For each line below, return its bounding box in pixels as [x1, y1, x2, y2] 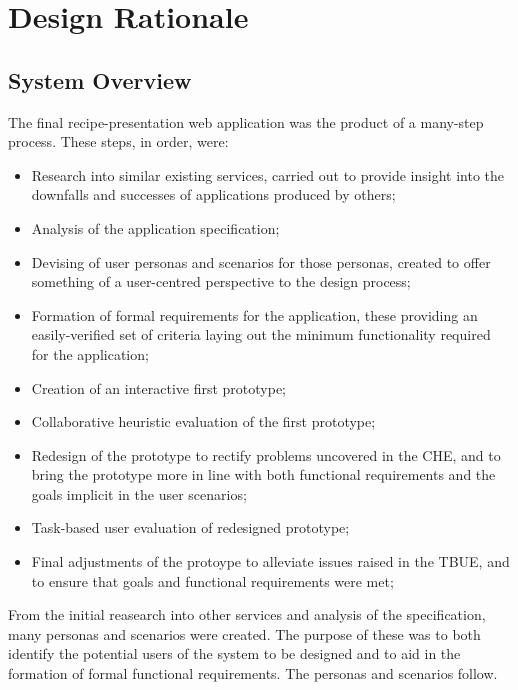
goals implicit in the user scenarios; [31, 483, 247, 504]
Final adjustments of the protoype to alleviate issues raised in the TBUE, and [31, 551, 510, 572]
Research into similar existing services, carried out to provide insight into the [31, 164, 505, 185]
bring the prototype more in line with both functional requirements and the [31, 464, 496, 485]
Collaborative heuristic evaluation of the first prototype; [31, 411, 376, 432]
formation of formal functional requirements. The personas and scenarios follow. [8, 663, 498, 684]
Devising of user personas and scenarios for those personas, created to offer [31, 251, 491, 272]
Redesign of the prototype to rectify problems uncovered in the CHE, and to [31, 444, 501, 465]
